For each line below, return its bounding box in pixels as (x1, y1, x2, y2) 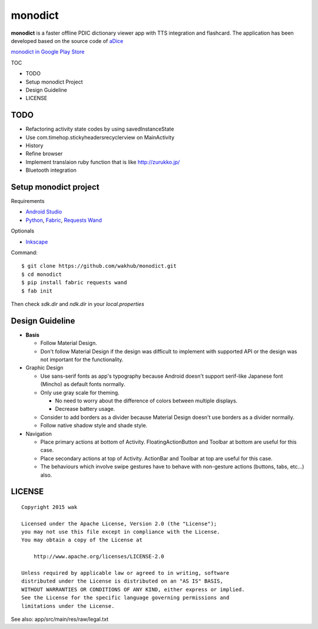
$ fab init (21, 287, 53, 294)
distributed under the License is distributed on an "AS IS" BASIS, (21, 578, 223, 585)
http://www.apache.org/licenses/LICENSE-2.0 (33, 553, 164, 560)
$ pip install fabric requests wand (21, 279, 127, 286)
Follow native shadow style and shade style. (40, 422, 148, 429)
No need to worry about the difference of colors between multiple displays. (55, 397, 238, 404)
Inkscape (25, 238, 48, 245)
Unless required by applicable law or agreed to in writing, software (21, 570, 230, 577)
